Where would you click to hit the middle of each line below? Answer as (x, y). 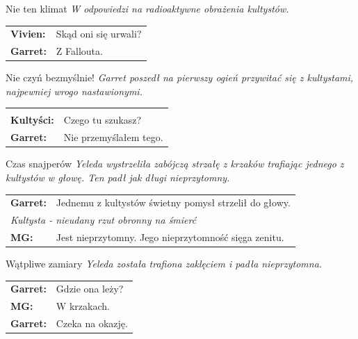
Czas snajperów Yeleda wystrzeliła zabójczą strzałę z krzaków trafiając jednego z (175, 164)
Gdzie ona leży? (90, 289)
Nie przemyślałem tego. (113, 137)
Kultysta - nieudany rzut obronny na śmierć (104, 220)
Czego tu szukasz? (103, 120)
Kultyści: (32, 120)
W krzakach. (83, 306)
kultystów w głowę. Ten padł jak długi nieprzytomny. (118, 177)
